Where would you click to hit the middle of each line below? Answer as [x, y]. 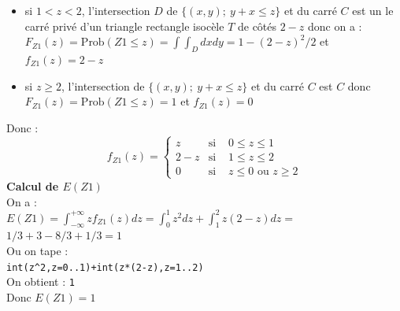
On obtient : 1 [41, 281]
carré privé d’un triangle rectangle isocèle [124, 26]
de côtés [257, 26]
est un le [373, 10]
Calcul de [33, 185]
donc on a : [335, 26]
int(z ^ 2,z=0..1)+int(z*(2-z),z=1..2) [105, 267]
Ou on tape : [37, 251]
